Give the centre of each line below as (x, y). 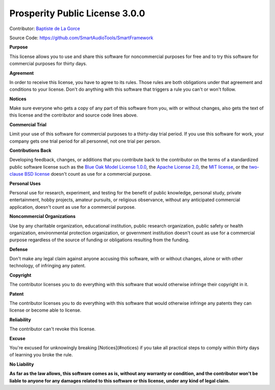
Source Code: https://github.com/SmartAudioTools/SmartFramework (81, 38)
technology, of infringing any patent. (48, 266)
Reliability (20, 319)
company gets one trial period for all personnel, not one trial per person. (85, 141)
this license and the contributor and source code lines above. (74, 115)
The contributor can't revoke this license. (53, 329)
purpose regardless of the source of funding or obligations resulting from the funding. (100, 240)
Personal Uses (25, 183)
